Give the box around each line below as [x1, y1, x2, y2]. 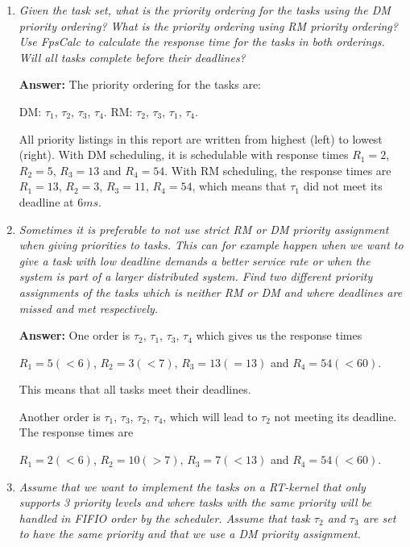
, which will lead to [163, 407, 258, 424]
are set [362, 509, 396, 526]
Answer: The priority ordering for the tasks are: [19, 76, 262, 93]
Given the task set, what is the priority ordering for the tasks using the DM [19, 2, 391, 18]
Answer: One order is [19, 327, 130, 344]
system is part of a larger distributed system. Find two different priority [19, 268, 373, 285]
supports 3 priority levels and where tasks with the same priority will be [19, 494, 371, 511]
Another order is [19, 407, 101, 424]
